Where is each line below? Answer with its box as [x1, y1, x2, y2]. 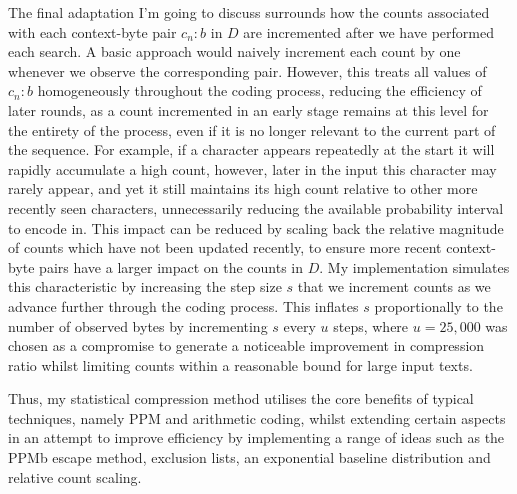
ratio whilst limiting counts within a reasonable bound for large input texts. [8, 354, 473, 375]
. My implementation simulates [319, 256, 510, 277]
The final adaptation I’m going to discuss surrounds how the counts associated [8, 2, 490, 22]
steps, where [333, 315, 409, 336]
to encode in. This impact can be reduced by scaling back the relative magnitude [8, 217, 504, 238]
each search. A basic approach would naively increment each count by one [8, 41, 461, 62]
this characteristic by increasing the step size [8, 276, 282, 297]
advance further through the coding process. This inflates [8, 295, 359, 316]
